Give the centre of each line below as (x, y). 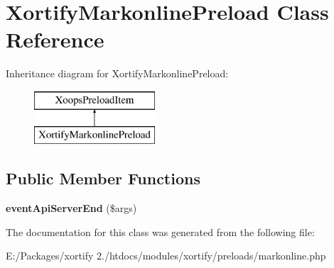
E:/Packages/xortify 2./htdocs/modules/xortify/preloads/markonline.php (166, 256)
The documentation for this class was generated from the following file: (160, 231)
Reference (55, 39)
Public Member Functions (103, 178)
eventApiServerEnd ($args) (71, 208)
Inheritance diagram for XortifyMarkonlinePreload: (117, 73)
